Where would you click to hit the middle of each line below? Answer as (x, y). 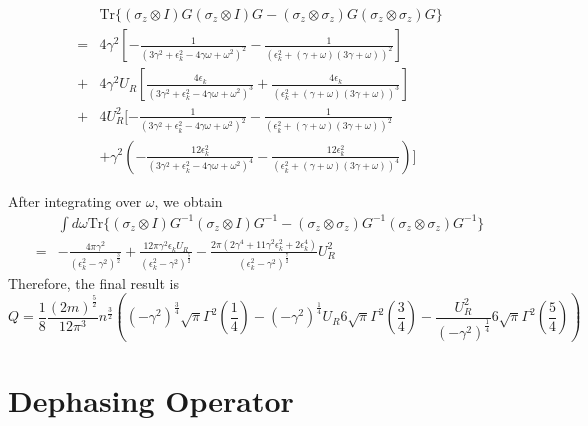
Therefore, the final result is (93, 282)
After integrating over (75, 200)
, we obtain (188, 200)
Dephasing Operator (151, 400)
